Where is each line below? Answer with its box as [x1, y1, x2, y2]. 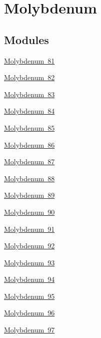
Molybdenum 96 [4, 307, 55, 318]
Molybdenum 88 [4, 173, 55, 183]
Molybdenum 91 [4, 223, 55, 234]
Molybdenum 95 [4, 290, 55, 301]
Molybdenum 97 [4, 324, 55, 335]
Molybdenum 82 [4, 72, 55, 83]
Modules [4, 32, 49, 47]
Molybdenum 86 [4, 139, 55, 150]
